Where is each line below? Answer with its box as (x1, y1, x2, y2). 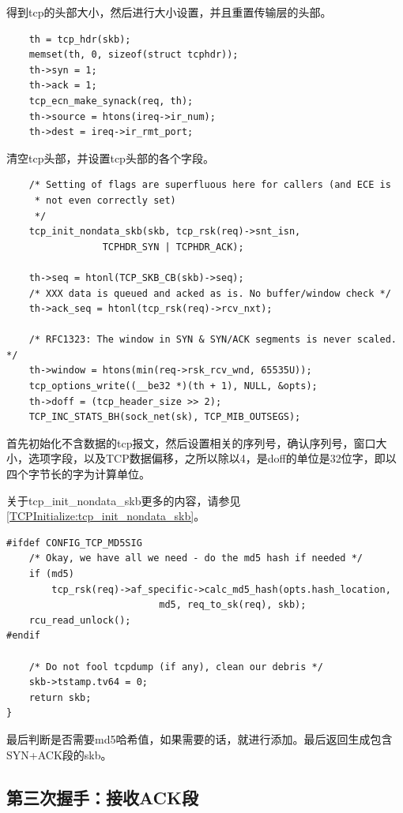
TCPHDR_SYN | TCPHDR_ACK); (102, 241, 244, 253)
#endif (6, 630, 40, 642)
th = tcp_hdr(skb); (28, 33, 131, 45)
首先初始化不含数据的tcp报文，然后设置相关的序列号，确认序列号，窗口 (6, 434, 376, 451)
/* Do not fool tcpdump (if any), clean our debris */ (28, 661, 323, 673)
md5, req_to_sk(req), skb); (159, 599, 307, 611)
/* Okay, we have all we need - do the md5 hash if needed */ (28, 553, 363, 564)
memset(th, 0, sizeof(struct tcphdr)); (28, 49, 239, 61)
